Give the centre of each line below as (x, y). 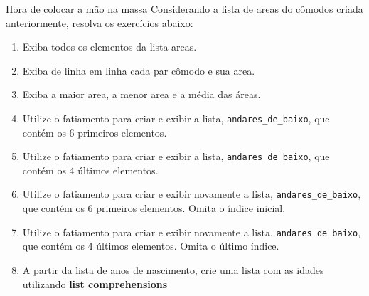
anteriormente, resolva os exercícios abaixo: (100, 22)
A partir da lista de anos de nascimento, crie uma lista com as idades (173, 269)
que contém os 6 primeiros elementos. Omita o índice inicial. (154, 208)
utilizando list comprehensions (95, 284)
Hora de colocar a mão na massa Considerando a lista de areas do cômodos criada (184, 9)
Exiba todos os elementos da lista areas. (109, 47)
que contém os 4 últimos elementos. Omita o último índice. (151, 246)
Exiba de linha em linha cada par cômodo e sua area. (139, 70)
